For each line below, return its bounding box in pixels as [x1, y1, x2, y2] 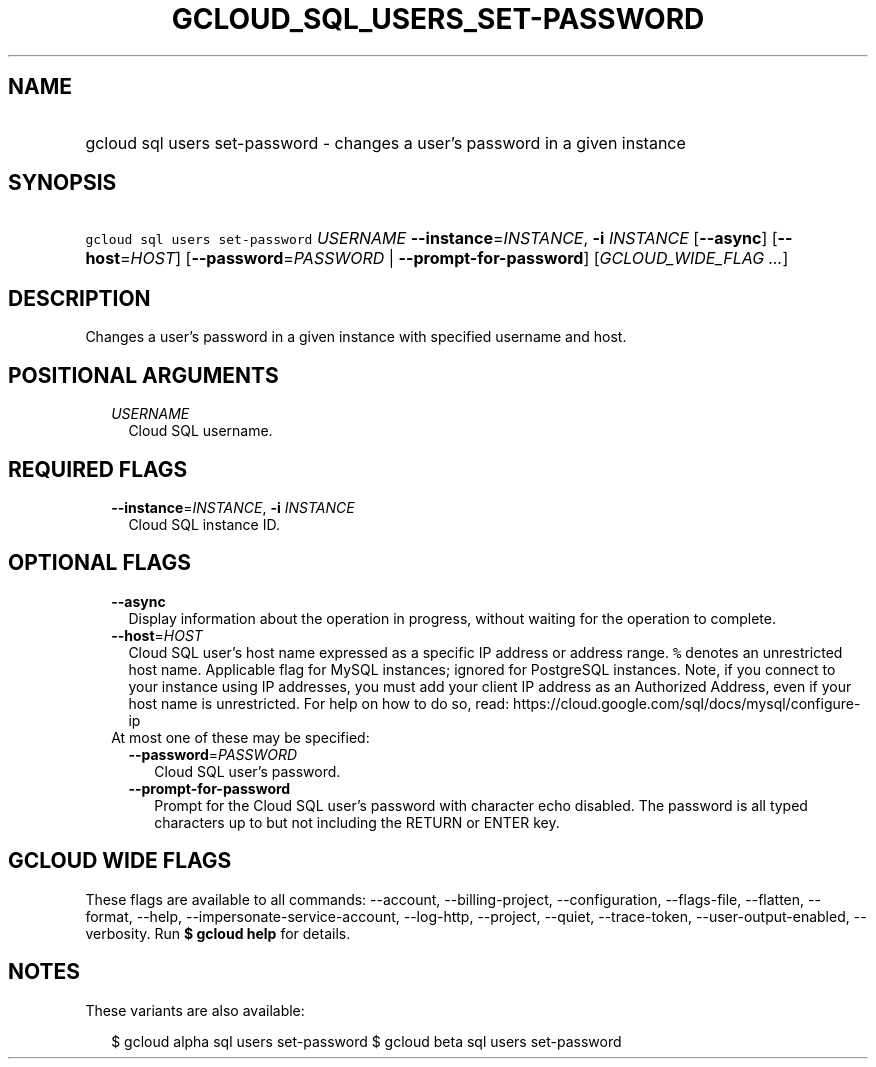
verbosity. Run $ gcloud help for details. [85, 924, 351, 942]
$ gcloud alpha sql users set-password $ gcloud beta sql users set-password [111, 1032, 622, 1050]
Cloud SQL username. [128, 422, 273, 440]
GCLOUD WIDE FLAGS [8, 848, 232, 874]
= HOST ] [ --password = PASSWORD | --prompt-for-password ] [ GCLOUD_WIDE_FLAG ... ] [119, 248, 789, 269]
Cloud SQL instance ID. [128, 515, 280, 533]
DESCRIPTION [8, 285, 151, 311]
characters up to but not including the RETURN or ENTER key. [154, 813, 560, 831]
